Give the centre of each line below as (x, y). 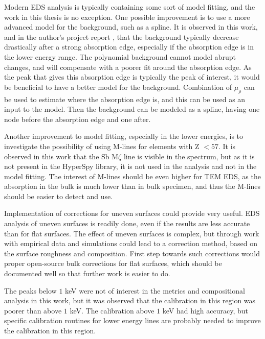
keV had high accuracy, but (205, 310)
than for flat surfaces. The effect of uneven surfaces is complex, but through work (132, 233)
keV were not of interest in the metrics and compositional (155, 290)
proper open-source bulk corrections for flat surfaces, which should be (113, 263)
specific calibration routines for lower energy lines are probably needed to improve (132, 320)
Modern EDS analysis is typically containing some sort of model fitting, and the (130, 7)
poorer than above (33, 310)
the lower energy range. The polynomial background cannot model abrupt (120, 56)
